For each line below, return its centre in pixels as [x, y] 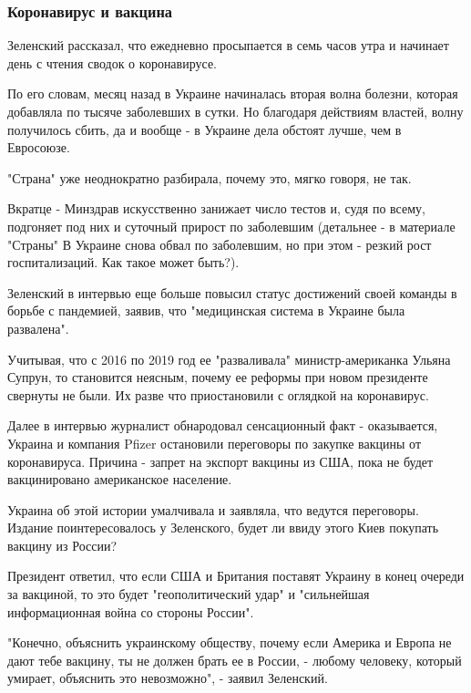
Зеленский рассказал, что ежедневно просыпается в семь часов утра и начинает [228, 45]
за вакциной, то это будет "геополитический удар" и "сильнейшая [189, 594]
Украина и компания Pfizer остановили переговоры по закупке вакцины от [215, 443]
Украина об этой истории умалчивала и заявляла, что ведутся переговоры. [213, 509]
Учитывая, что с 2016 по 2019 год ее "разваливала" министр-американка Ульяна [229, 359]
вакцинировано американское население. [120, 479]
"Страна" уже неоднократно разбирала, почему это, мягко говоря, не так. [210, 177]
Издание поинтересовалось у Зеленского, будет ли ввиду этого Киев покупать [223, 528]
